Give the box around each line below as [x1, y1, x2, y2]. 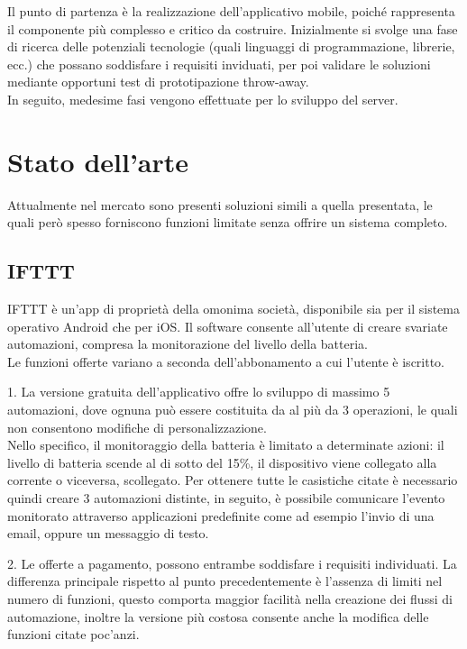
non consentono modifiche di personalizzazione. [7, 417, 267, 436]
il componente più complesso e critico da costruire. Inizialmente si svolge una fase [7, 19, 458, 38]
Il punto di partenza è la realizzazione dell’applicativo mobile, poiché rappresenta [7, 2, 455, 20]
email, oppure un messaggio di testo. [7, 524, 209, 543]
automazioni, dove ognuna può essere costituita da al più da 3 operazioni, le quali [7, 400, 458, 419]
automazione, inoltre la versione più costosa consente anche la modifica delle [7, 607, 429, 626]
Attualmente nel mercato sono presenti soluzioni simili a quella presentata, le [7, 195, 433, 214]
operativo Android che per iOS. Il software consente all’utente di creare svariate [7, 316, 448, 335]
